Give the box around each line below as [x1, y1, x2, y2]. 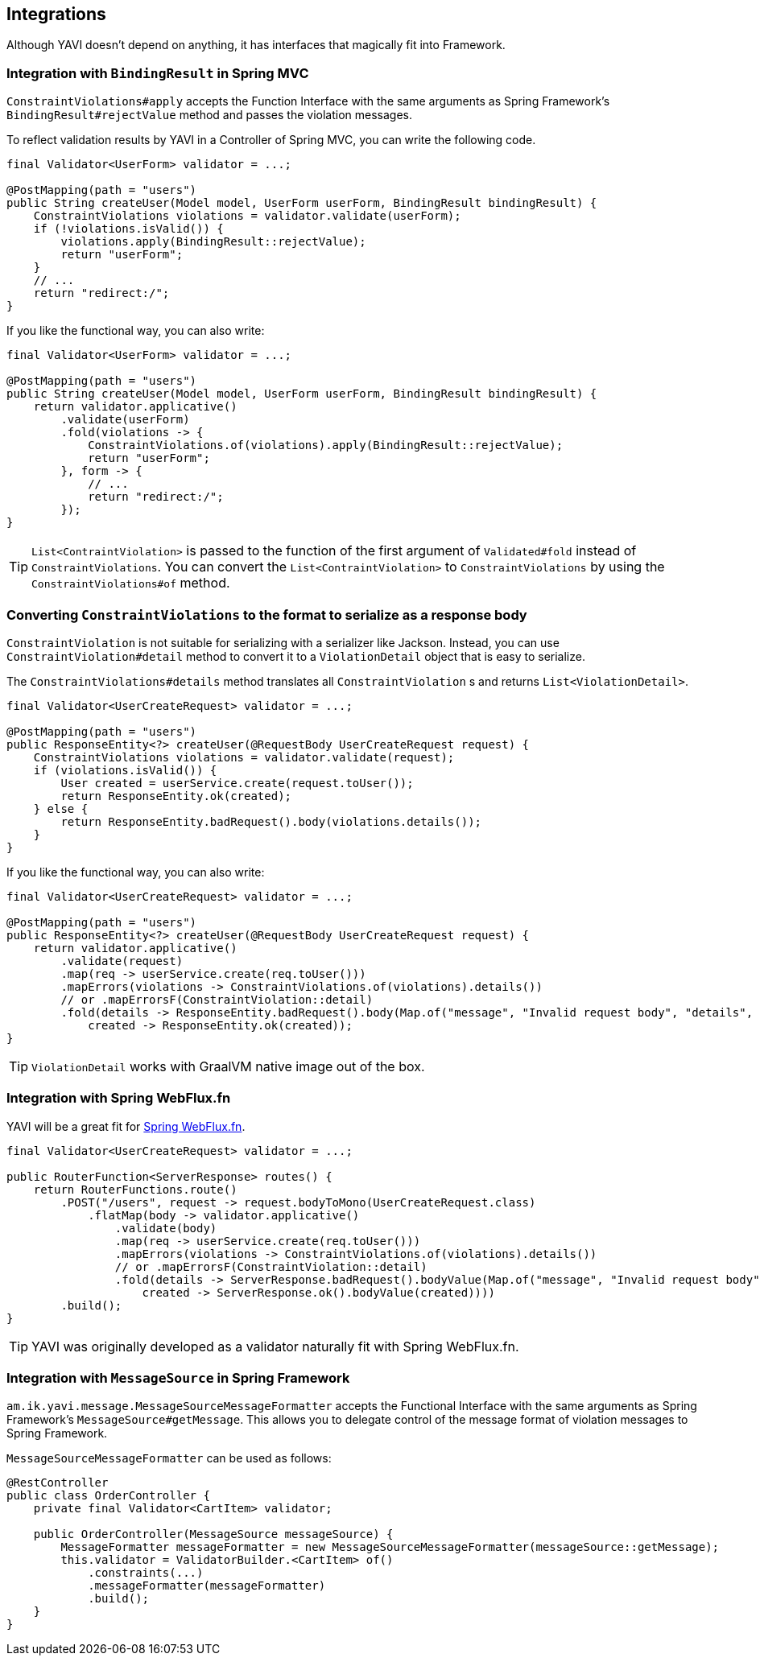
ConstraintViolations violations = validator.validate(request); [33, 750, 455, 764]
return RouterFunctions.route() [33, 1182, 237, 1196]
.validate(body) [114, 1221, 217, 1235]
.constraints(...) [88, 1566, 204, 1580]
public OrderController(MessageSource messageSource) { [33, 1528, 394, 1541]
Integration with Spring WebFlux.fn [6, 1090, 231, 1107]
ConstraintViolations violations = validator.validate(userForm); [33, 209, 461, 223]
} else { [33, 802, 89, 815]
